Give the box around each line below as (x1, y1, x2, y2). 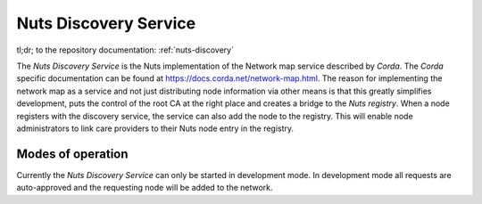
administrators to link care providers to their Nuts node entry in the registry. (16, 123, 295, 134)
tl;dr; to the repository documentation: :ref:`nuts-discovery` (16, 45, 234, 55)
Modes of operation (16, 146, 129, 161)
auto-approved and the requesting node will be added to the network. (16, 183, 273, 193)
